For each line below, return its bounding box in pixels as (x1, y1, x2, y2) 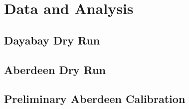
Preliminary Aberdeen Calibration (4, 91, 186, 106)
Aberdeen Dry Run (4, 61, 106, 77)
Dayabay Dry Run (4, 32, 100, 47)
